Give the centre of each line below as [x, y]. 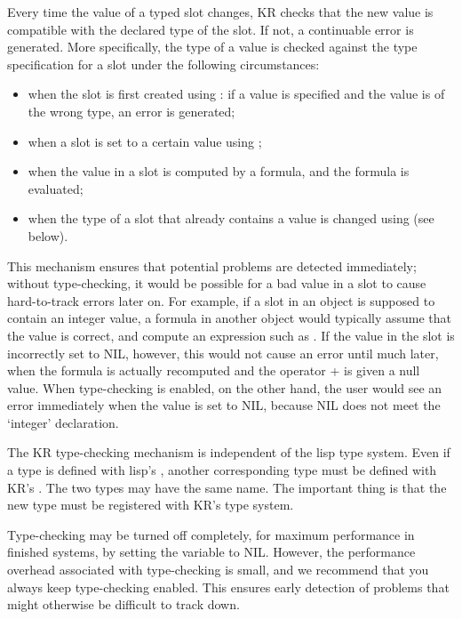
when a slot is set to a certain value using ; [145, 141]
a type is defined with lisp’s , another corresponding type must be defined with [222, 470]
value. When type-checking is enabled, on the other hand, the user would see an [225, 387]
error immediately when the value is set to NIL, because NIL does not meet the [224, 405]
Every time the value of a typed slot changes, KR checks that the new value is [220, 12]
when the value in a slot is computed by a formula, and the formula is [219, 171]
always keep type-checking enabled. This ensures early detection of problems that [228, 587]
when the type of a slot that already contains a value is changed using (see [231, 218]
